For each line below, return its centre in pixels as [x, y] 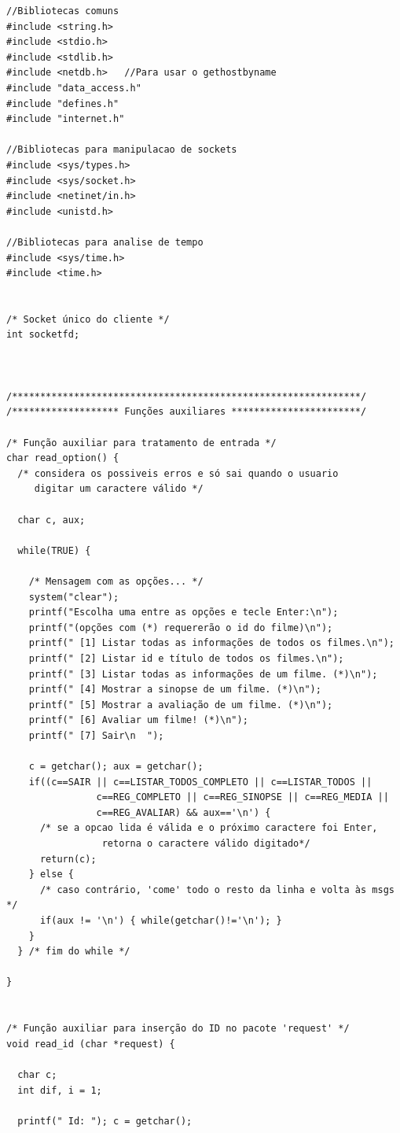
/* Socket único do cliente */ [88, 319]
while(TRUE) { [54, 550]
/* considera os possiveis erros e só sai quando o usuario [178, 473]
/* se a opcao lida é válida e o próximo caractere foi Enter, [209, 828]
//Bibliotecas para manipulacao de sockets [122, 150]
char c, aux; [51, 520]
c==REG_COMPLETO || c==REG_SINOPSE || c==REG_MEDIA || [242, 797]
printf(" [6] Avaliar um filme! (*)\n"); [138, 720]
